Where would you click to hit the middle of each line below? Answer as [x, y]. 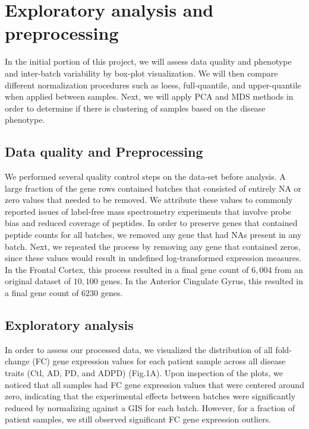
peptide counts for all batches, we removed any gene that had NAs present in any [153, 235]
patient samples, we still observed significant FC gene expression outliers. [138, 419]
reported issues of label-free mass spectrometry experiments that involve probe [148, 211]
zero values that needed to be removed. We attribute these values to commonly [149, 200]
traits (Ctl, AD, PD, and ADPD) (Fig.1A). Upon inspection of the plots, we [144, 373]
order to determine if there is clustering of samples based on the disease [135, 108]
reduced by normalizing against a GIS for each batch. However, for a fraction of [150, 407]
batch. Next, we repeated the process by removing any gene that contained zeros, [153, 246]
